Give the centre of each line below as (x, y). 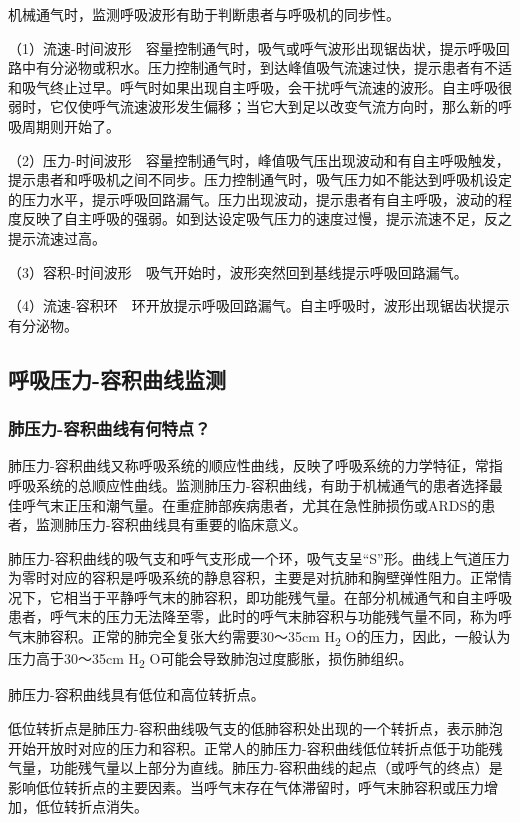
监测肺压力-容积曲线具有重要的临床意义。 (171, 524)
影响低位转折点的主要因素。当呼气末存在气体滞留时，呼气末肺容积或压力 (246, 786)
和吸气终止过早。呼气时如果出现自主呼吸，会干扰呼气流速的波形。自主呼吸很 (260, 86)
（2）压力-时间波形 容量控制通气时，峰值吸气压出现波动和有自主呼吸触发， (259, 159)
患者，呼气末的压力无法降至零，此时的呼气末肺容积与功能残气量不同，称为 (253, 616)
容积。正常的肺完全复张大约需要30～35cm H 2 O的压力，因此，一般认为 (280, 637)
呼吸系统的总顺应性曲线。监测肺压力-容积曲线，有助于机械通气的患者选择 (248, 484)
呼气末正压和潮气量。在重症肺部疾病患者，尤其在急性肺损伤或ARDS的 (251, 504)
